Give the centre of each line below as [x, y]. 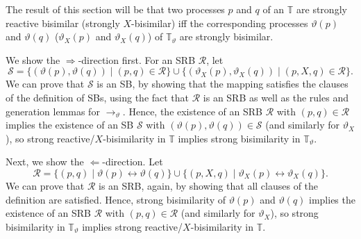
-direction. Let [133, 162]
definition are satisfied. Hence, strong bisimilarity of [116, 199]
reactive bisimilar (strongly [63, 23]
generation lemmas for [53, 111]
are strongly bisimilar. [226, 36]
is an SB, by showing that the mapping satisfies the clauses [223, 84]
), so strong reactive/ [50, 138]
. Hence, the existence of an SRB [192, 111]
